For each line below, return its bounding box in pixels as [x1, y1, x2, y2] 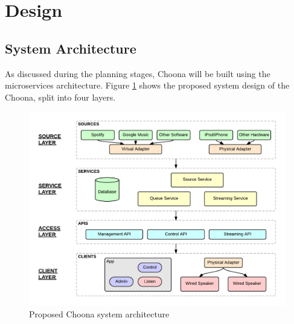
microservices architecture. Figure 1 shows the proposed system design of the [5, 79, 290, 92]
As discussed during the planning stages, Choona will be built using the [5, 67, 270, 79]
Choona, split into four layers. [5, 90, 116, 103]
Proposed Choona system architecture [29, 307, 170, 320]
